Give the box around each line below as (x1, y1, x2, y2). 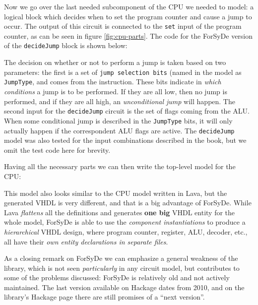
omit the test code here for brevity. (4, 144, 111, 155)
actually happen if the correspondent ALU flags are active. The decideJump (4, 125, 235, 135)
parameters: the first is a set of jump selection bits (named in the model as (4, 66, 242, 77)
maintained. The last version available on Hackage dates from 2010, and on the (4, 282, 245, 292)
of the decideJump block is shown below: (4, 40, 128, 51)
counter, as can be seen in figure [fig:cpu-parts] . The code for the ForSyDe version (4, 30, 253, 41)
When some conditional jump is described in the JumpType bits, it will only (4, 115, 233, 125)
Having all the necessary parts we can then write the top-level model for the (4, 161, 236, 172)
